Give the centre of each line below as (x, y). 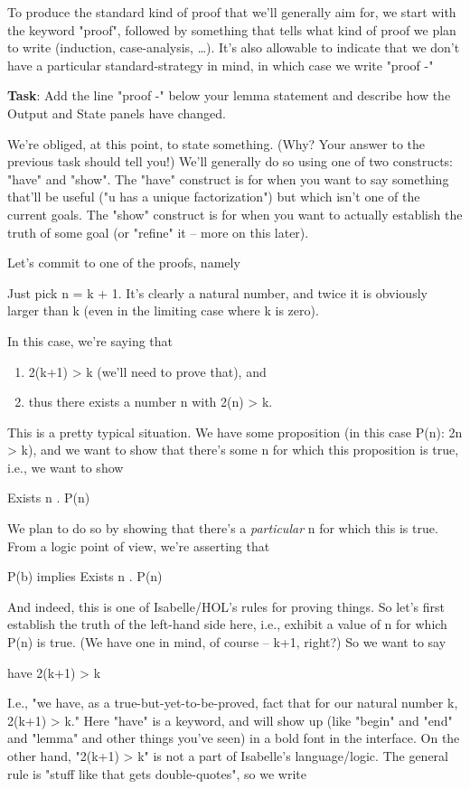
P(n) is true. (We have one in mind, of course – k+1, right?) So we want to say (227, 642)
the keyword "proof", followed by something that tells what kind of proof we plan (232, 29)
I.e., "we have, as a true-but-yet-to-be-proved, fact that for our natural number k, (233, 703)
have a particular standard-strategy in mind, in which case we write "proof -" (221, 65)
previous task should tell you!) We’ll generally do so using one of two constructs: (230, 161)
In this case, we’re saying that (90, 340)
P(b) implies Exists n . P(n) (85, 576)
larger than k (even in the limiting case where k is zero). (163, 310)
